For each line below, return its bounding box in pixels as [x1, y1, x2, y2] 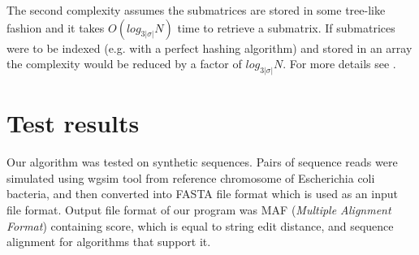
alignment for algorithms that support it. [6, 233, 211, 250]
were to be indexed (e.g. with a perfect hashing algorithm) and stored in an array [6, 39, 413, 56]
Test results [6, 106, 140, 140]
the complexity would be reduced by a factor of [6, 55, 242, 72]
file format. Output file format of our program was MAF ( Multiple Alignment [6, 201, 391, 218]
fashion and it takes [6, 19, 105, 36]
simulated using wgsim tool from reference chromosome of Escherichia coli [6, 169, 375, 186]
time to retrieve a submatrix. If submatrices [177, 19, 395, 36]
